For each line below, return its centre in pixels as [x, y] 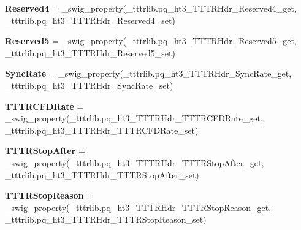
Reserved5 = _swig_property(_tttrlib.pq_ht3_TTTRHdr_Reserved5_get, [151, 41]
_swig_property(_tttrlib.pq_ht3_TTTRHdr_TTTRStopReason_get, [138, 207]
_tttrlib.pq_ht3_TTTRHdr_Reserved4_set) [90, 20]
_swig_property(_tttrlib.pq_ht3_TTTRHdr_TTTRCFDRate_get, [134, 118]
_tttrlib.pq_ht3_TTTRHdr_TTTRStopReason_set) [106, 219]
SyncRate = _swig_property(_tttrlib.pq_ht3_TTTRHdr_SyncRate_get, [148, 73]
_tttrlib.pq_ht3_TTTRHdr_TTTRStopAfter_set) [102, 174]
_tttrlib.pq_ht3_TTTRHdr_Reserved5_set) [90, 52]
